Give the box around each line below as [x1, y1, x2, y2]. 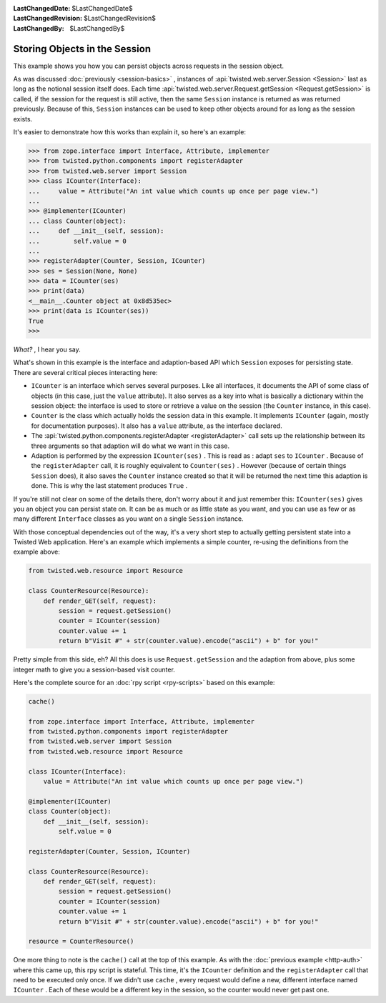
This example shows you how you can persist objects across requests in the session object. [13, 61, 284, 70]
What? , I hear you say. [13, 345, 81, 354]
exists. [13, 114, 33, 123]
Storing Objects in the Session [13, 43, 152, 55]
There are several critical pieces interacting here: [13, 368, 158, 376]
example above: [13, 547, 61, 557]
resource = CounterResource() [28, 937, 134, 946]
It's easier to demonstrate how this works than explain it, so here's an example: [13, 128, 247, 136]
